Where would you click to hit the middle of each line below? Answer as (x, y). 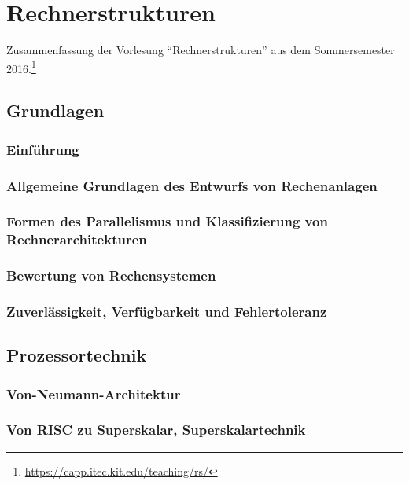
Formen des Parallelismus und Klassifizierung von (167, 221)
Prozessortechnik (77, 355)
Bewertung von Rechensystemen (111, 276)
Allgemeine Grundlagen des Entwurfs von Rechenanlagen (192, 185)
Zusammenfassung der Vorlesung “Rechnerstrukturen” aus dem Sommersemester (201, 50)
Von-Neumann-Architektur (94, 393)
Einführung (43, 149)
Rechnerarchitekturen (77, 239)
